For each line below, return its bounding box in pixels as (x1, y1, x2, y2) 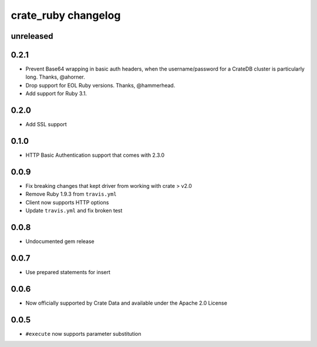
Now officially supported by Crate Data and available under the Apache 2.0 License (25, 299, 227, 306)
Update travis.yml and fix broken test (25, 207, 123, 214)
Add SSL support (25, 121, 67, 128)
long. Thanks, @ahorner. (25, 73, 85, 80)
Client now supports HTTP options (25, 198, 109, 205)
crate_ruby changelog (11, 9, 121, 22)
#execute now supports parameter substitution (25, 330, 141, 337)
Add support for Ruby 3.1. (25, 90, 87, 97)
